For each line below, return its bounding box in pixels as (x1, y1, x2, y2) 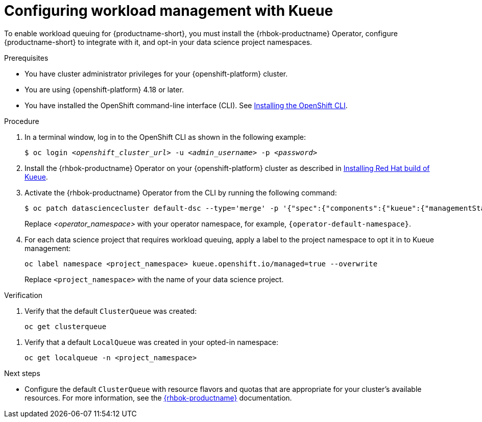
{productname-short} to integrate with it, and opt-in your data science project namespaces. (4, 37, 312, 46)
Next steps (4, 368, 40, 378)
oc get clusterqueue (25, 322, 107, 331)
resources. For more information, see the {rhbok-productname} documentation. (25, 393, 292, 402)
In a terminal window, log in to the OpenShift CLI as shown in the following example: (25, 132, 306, 141)
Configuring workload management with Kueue (4, 2, 333, 19)
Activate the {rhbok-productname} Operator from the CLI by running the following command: (25, 188, 337, 197)
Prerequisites (4, 53, 49, 62)
